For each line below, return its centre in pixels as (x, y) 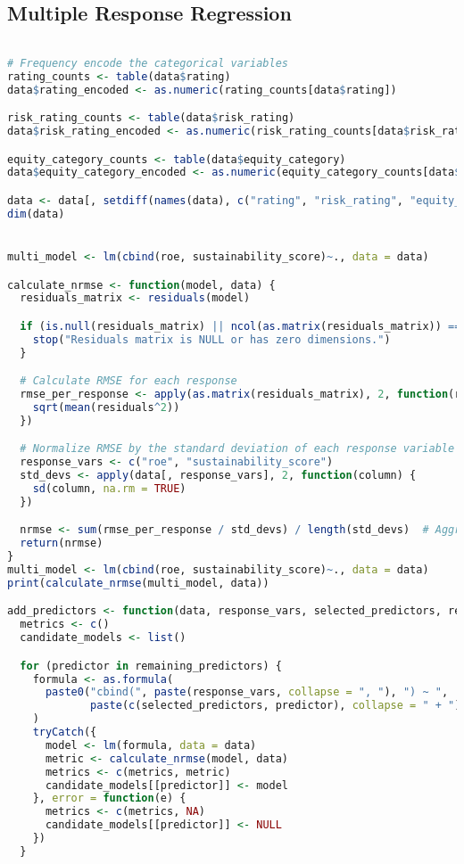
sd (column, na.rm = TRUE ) (109, 489)
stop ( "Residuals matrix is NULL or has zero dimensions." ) (211, 339)
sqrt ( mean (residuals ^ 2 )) (106, 407)
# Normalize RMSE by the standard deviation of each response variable (237, 449)
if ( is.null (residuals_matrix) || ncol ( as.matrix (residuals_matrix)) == (240, 326)
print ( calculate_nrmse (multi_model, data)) (138, 583)
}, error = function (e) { (109, 798)
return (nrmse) (62, 543)
